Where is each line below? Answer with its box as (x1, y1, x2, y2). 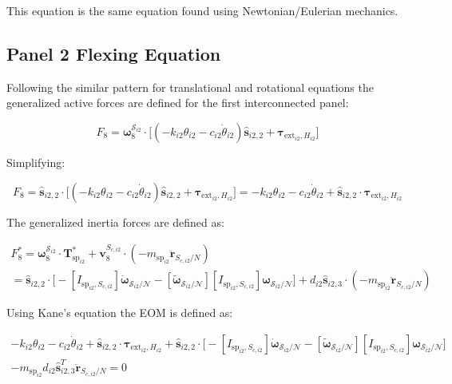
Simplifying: (6, 153, 65, 170)
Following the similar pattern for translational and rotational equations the (6, 78, 374, 95)
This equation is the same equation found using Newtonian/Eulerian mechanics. (6, 2, 398, 18)
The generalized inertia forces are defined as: (6, 213, 224, 230)
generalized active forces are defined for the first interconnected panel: (6, 94, 349, 111)
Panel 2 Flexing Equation (6, 41, 221, 65)
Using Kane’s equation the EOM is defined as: (6, 304, 233, 321)
